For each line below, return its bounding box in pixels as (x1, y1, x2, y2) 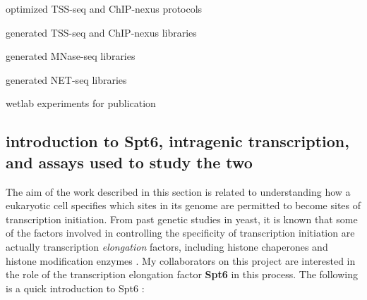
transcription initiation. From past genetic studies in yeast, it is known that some (6, 211, 358, 226)
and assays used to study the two (6, 151, 253, 173)
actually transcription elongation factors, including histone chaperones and (6, 239, 328, 254)
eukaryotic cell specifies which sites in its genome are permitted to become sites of (6, 198, 361, 213)
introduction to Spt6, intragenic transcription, (6, 130, 349, 152)
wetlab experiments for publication (6, 96, 156, 111)
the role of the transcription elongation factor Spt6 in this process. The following (6, 267, 359, 282)
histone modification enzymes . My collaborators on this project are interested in (6, 253, 356, 268)
